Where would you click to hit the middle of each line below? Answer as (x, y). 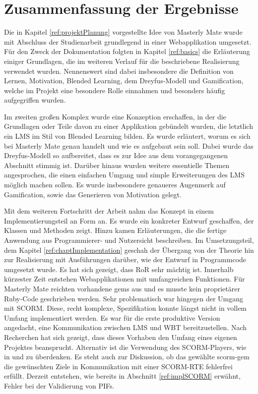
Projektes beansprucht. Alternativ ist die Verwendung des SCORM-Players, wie (125, 347)
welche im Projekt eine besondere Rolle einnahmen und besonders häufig (115, 90)
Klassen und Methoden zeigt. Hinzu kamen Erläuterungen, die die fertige (115, 230)
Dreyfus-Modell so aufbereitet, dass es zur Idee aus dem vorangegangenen (116, 155)
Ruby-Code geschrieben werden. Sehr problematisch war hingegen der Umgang (124, 298)
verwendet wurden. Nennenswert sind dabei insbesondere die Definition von (119, 71)
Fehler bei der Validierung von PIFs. (59, 385)
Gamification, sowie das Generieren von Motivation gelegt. (93, 194)
